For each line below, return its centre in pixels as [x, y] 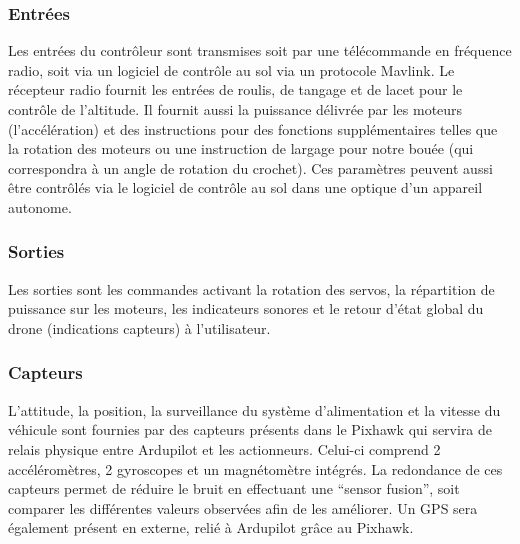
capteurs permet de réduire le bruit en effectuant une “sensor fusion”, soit [234, 488]
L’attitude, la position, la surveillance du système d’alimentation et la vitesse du [254, 409]
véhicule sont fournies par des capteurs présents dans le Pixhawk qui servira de [250, 429]
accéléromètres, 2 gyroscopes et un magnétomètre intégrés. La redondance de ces [255, 468]
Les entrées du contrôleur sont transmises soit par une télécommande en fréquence [260, 50]
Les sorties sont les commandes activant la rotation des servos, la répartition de [251, 288]
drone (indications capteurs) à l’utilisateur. [139, 327]
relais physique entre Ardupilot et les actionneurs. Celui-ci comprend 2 [224, 448]
